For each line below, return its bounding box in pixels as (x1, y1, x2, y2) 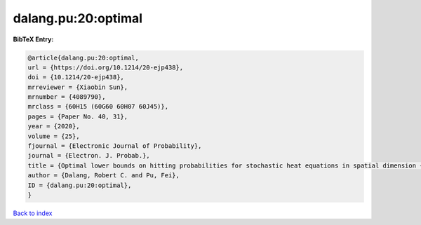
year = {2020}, (27, 123, 80, 130)
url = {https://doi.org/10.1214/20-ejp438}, (27, 63, 184, 71)
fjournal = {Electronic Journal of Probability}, (27, 142, 202, 150)
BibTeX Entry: (13, 35, 54, 43)
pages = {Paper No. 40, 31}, (27, 112, 128, 121)
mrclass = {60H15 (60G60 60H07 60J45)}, (27, 102, 168, 111)
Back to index (13, 209, 53, 217)
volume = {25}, (27, 132, 80, 140)
